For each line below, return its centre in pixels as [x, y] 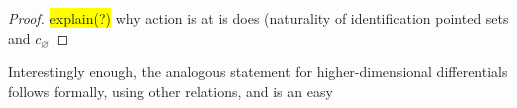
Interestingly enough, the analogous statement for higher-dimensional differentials [258, 71]
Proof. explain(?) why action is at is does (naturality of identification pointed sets [258, 18]
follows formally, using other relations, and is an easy [170, 90]
